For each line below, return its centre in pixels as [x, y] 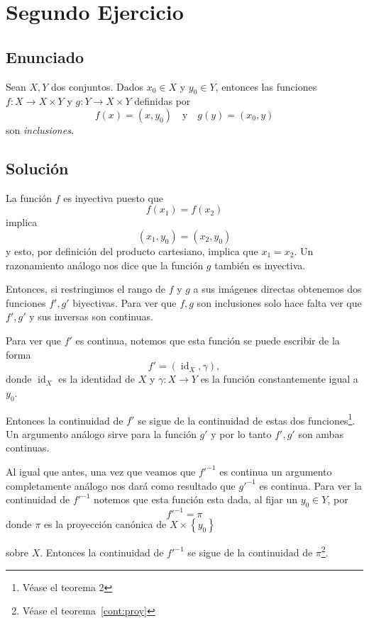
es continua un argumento [276, 471]
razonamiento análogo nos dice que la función [105, 265]
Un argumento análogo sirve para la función [101, 433]
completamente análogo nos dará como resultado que [121, 485]
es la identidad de [97, 379]
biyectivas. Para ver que [125, 302]
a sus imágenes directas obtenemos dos [277, 289]
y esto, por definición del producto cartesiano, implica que [132, 251]
